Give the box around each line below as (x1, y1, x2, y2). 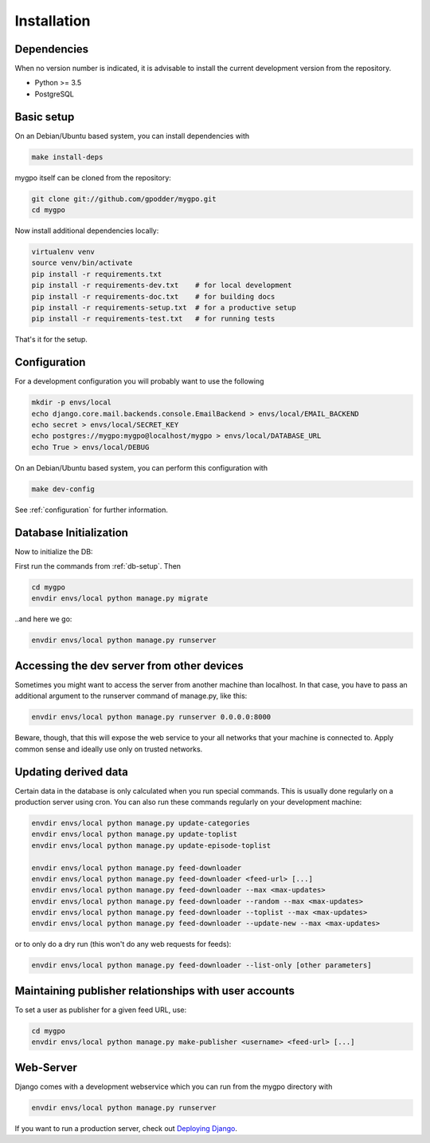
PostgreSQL (34, 89, 75, 99)
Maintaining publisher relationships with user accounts (14, 983, 295, 997)
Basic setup (14, 110, 75, 124)
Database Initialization (14, 526, 129, 539)
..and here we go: (14, 614, 72, 624)
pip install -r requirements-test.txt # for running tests (31, 314, 276, 323)
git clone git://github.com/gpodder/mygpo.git (31, 194, 217, 203)
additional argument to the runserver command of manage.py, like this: (14, 691, 248, 701)
